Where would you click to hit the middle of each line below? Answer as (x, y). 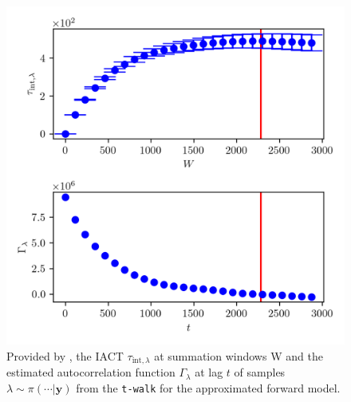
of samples (260, 372)
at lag (209, 372)
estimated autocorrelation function (91, 372)
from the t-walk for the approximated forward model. (208, 387)
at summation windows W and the (239, 355)
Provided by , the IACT (65, 355)
